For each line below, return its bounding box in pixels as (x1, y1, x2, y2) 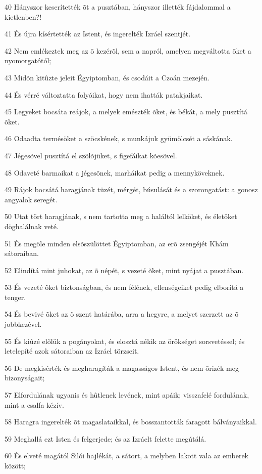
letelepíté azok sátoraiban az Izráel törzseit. (5, 346, 139, 356)
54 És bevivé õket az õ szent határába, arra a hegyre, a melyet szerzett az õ (5, 309, 239, 319)
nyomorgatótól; (5, 55, 51, 66)
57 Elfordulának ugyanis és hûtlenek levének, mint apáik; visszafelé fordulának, (5, 390, 249, 400)
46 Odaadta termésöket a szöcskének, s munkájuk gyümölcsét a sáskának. (5, 133, 233, 144)
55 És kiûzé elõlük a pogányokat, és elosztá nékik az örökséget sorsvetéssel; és (5, 335, 245, 346)
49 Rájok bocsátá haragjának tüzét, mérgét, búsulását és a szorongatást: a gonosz (5, 184, 258, 195)
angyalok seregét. (5, 194, 58, 204)
